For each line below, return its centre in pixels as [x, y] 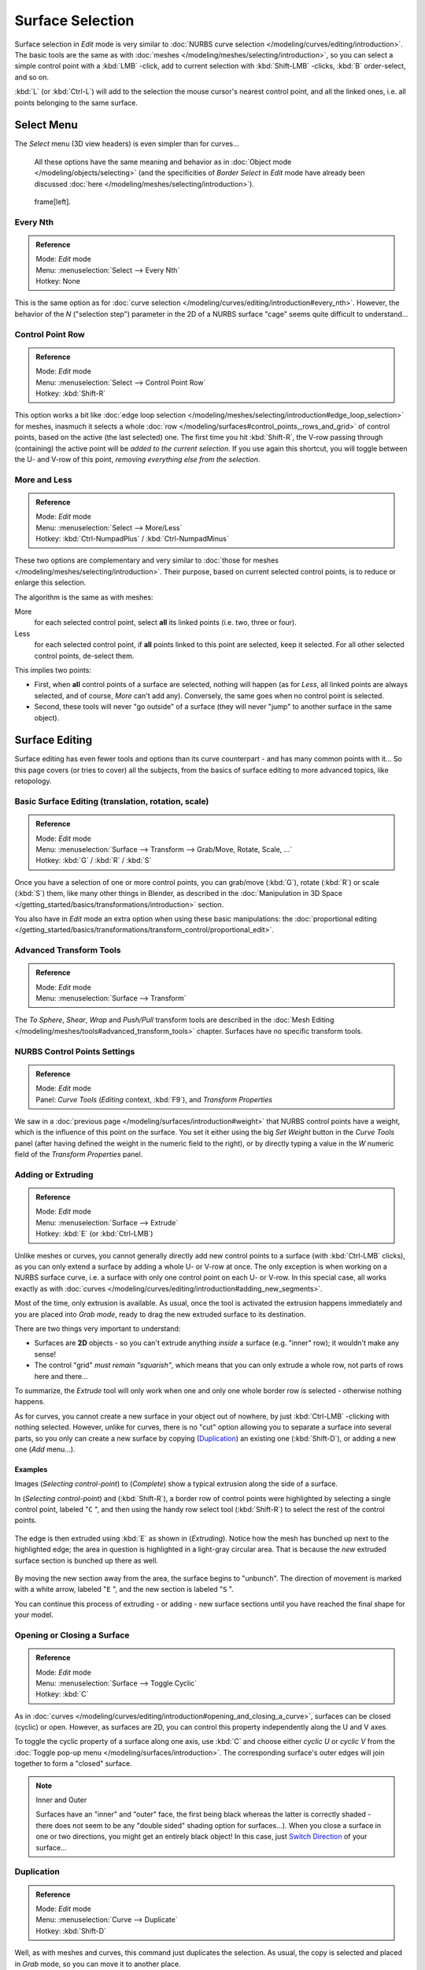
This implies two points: [53, 670]
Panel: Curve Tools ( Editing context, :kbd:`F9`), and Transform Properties [154, 1099]
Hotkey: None [58, 281]
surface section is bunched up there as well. [87, 1560]
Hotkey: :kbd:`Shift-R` [71, 393]
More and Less [43, 479]
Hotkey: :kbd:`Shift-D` [71, 1931]
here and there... [61, 1376]
